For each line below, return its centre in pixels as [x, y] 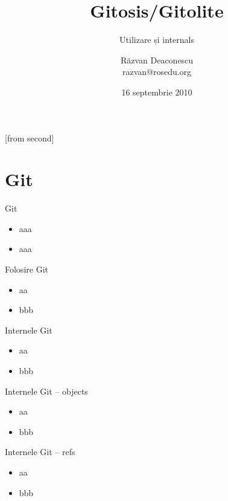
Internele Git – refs [40, 452]
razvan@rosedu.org [157, 72]
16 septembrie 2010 [157, 92]
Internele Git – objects [46, 391]
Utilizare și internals [157, 40]
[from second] [30, 137]
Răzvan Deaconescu [157, 60]
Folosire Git [27, 269]
